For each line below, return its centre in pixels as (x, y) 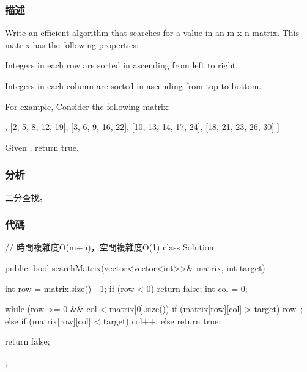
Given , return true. (42, 147)
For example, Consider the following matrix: (88, 106)
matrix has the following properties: (72, 44)
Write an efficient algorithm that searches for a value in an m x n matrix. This (152, 33)
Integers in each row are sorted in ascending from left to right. (122, 65)
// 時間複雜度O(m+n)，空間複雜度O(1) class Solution (109, 247)
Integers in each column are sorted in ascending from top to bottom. (133, 86)
